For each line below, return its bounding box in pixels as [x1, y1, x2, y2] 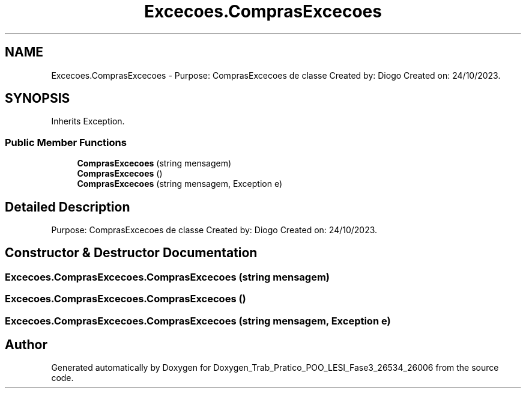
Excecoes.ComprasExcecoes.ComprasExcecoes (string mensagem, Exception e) [5, 314, 391, 327]
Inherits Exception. [51, 116, 125, 127]
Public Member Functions [5, 136, 127, 148]
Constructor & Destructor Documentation [5, 245, 258, 261]
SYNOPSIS [5, 91, 70, 106]
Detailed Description [5, 199, 130, 215]
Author [5, 337, 47, 353]
